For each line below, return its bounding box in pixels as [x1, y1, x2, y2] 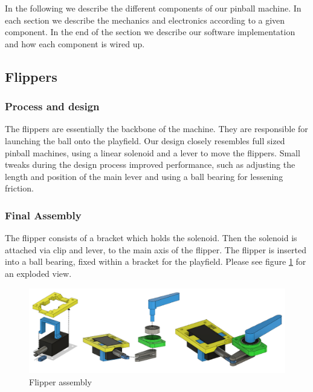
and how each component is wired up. [5, 37, 145, 50]
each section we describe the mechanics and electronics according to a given [5, 13, 285, 26]
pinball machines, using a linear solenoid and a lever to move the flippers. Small [5, 146, 300, 159]
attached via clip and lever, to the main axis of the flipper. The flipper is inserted [5, 243, 306, 256]
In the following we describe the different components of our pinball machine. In [5, 2, 302, 14]
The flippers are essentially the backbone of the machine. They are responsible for [5, 122, 308, 135]
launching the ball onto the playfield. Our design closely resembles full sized [5, 134, 285, 147]
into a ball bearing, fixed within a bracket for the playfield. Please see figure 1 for [5, 255, 306, 268]
